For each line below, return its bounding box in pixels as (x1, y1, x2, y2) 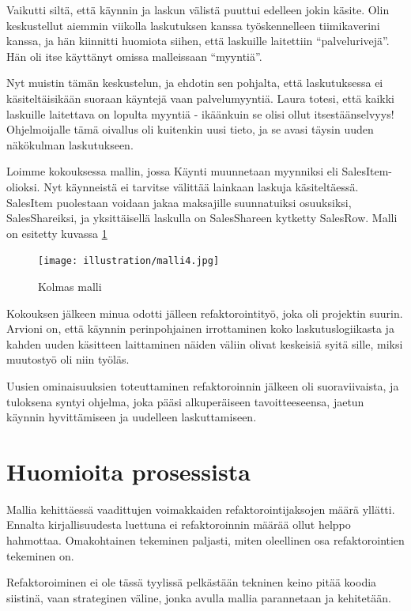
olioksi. (6, 178, 40, 194)
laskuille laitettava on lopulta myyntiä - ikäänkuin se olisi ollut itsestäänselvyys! (6, 105, 394, 122)
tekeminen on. (6, 547, 74, 564)
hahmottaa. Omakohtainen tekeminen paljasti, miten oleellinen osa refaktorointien (6, 532, 405, 549)
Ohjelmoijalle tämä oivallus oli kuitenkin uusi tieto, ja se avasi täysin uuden (6, 121, 374, 138)
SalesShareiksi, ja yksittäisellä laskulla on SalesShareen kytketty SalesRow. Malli (6, 209, 398, 226)
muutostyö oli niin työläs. (6, 351, 130, 368)
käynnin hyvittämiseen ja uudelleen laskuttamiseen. (6, 409, 257, 425)
